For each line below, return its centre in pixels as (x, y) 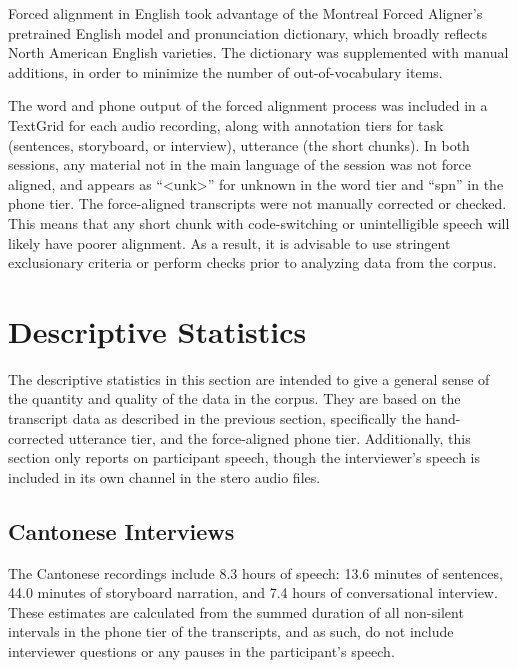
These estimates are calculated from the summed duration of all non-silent (236, 611)
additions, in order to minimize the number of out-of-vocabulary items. (225, 71)
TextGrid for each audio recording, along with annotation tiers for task (226, 124)
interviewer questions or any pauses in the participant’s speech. (201, 650)
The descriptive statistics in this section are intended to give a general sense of (249, 378)
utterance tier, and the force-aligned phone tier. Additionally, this (269, 437)
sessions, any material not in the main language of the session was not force (240, 164)
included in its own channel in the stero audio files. (164, 476)
